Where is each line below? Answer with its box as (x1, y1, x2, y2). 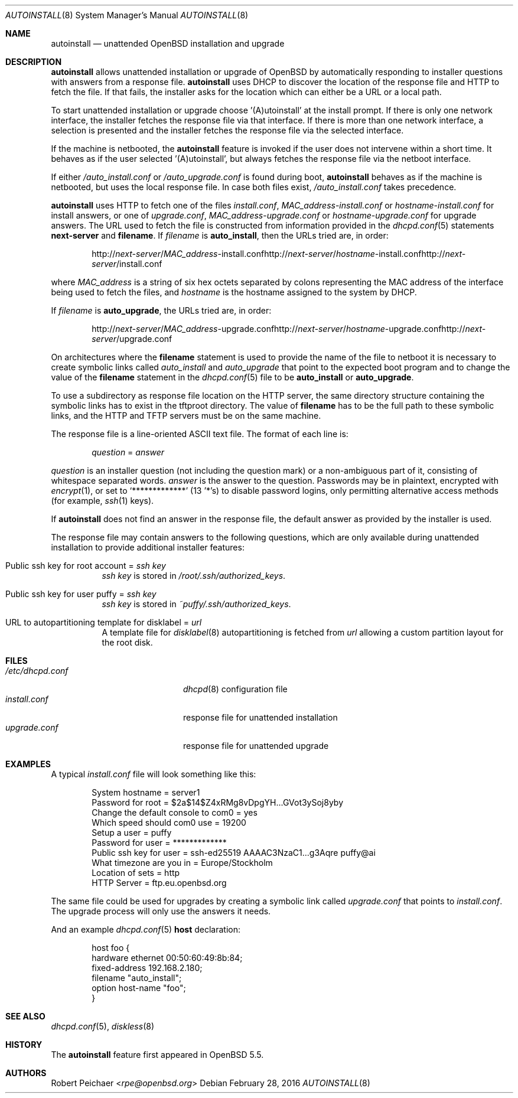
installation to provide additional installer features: (51, 542, 245, 552)
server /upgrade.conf (92, 334, 172, 344)
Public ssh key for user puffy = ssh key (5, 589, 157, 599)
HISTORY (5, 1040, 43, 1050)
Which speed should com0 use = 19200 (92, 817, 246, 827)
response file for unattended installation (183, 712, 338, 722)
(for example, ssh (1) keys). (51, 496, 154, 506)
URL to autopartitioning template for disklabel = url (5, 617, 202, 627)
